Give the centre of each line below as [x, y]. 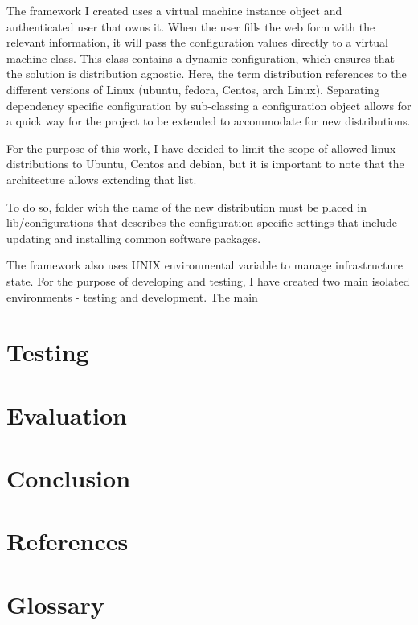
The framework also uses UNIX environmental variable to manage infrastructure [205, 265]
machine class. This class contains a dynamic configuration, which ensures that [201, 58]
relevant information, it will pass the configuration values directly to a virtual [197, 42]
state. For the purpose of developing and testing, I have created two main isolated [208, 280]
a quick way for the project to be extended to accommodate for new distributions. [209, 121]
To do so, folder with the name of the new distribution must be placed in [186, 206]
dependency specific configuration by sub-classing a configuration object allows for [209, 105]
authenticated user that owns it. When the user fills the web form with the [191, 26]
